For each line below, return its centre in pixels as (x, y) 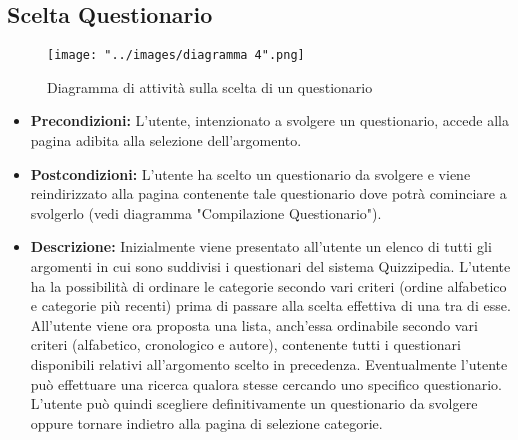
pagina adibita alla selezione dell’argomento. (166, 140)
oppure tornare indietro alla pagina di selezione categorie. (206, 422)
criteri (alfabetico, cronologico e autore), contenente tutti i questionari (245, 344)
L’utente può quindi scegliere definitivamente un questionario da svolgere (254, 403)
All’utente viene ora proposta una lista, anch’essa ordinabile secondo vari (254, 324)
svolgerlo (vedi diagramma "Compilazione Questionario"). (206, 212)
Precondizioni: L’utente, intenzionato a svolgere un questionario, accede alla (269, 120)
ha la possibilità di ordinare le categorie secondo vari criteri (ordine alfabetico (268, 285)
